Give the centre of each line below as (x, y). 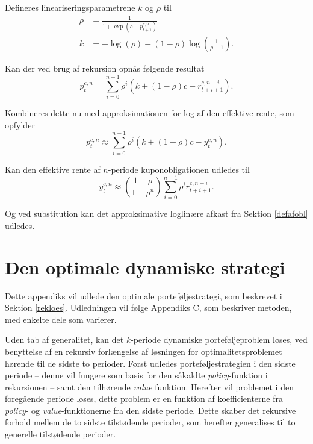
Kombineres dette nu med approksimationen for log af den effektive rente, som (150, 113)
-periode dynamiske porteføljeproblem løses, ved (219, 339)
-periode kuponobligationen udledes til (179, 169)
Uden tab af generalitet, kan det (64, 339)
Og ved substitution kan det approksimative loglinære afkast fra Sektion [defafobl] (156, 214)
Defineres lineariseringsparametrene (70, 7)
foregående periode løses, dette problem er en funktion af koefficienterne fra (144, 399)
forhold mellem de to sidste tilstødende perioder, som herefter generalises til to (150, 422)
